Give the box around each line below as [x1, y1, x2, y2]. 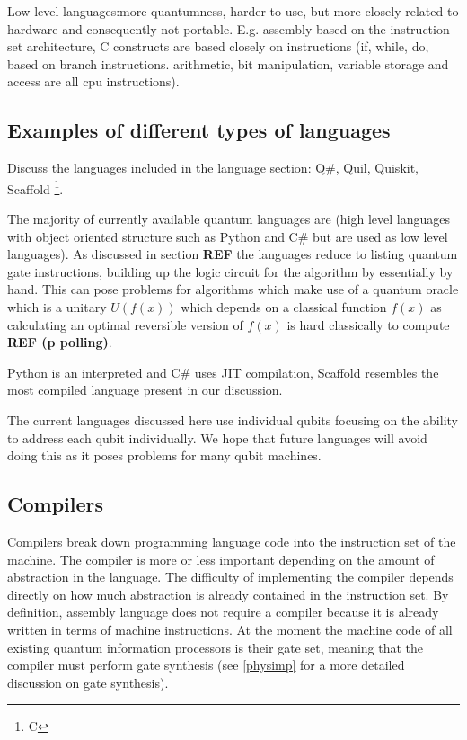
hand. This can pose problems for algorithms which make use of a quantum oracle [7, 280, 459, 299]
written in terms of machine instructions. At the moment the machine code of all [7, 620, 453, 638]
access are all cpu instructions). [7, 72, 180, 91]
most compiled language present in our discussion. [7, 380, 283, 399]
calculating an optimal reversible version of [7, 315, 243, 334]
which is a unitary [7, 297, 107, 316]
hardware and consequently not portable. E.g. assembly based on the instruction [7, 19, 450, 38]
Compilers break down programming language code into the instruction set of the [7, 531, 456, 550]
